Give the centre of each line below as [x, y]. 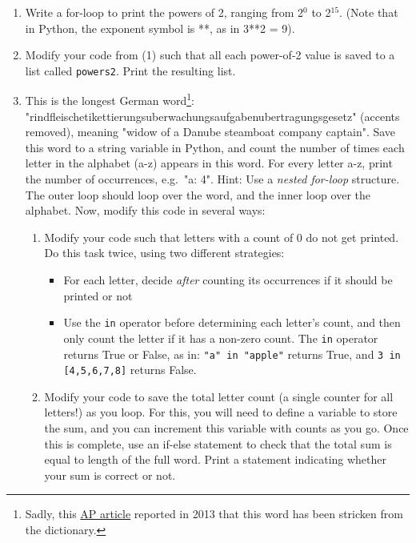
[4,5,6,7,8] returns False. [130, 370]
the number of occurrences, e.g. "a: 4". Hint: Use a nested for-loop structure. [212, 179]
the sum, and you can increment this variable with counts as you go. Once [226, 428]
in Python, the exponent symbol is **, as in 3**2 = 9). [160, 28]
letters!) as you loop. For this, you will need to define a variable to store [221, 412]
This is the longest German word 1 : [110, 99]
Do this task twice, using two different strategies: [164, 253]
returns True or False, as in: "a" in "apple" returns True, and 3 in [232, 354]
